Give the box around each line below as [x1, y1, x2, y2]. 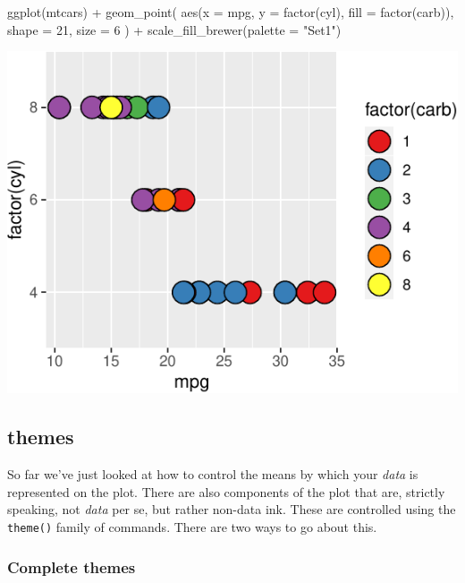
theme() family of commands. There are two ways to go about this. [7, 517, 377, 536]
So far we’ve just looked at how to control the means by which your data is [7, 465, 418, 484]
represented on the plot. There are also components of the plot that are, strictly [7, 482, 445, 501]
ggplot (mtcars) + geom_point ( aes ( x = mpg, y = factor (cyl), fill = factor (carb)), [7, 3, 454, 21]
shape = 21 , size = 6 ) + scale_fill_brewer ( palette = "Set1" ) [7, 20, 342, 39]
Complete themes [7, 555, 136, 578]
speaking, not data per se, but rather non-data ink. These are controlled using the [7, 500, 456, 519]
